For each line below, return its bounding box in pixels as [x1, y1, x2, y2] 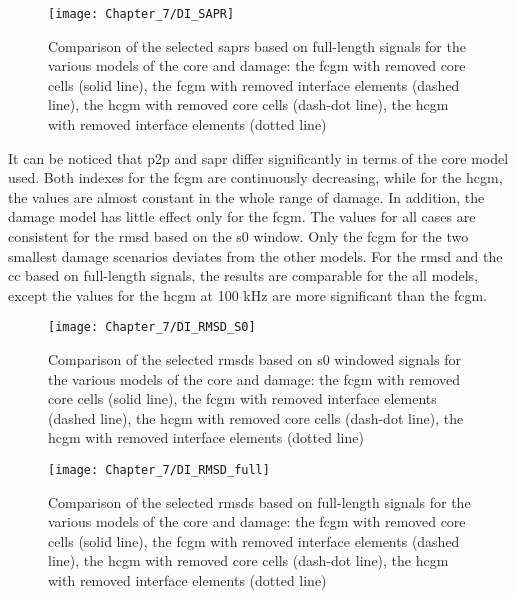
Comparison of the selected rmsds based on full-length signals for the [48, 491, 471, 512]
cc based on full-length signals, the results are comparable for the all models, [8, 265, 478, 286]
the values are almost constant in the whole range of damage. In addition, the [8, 186, 485, 207]
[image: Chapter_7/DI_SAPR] [48, 7, 235, 21]
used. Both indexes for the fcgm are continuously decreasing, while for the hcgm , [8, 167, 503, 188]
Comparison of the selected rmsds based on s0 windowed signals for [48, 349, 461, 370]
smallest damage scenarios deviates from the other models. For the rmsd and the [8, 245, 503, 266]
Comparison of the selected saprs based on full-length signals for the [48, 35, 466, 56]
